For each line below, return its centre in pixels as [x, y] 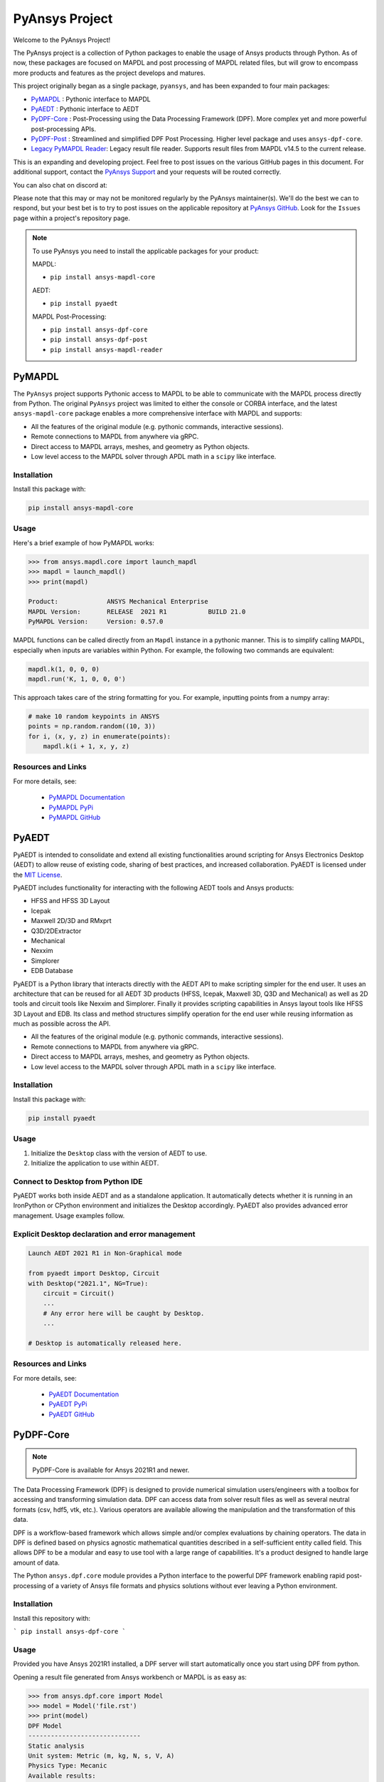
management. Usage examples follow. [69, 1215]
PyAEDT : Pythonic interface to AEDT [85, 109]
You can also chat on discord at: [60, 185]
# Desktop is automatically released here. [105, 1343]
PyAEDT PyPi [68, 1404]
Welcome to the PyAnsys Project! [62, 40]
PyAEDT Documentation [84, 1394]
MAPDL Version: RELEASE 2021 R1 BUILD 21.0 [137, 612]
